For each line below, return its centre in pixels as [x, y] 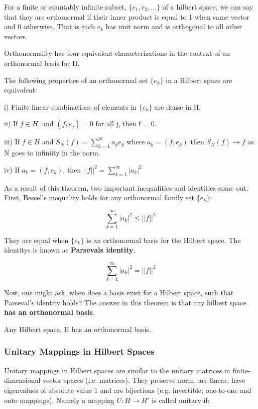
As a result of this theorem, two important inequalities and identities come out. [126, 187]
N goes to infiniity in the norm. [52, 153]
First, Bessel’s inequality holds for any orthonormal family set [99, 197]
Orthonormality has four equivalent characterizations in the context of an [117, 53]
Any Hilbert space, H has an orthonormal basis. [78, 329]
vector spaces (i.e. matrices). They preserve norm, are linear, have [144, 380]
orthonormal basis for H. [42, 63]
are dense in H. [178, 106]
